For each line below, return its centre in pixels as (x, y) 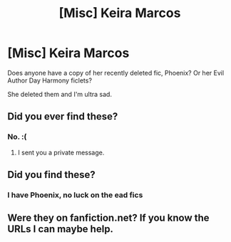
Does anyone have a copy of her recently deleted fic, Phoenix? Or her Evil (116, 73)
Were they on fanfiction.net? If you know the (108, 218)
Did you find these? (52, 175)
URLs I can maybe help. (61, 229)
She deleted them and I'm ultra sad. (60, 94)
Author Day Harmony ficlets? (50, 80)
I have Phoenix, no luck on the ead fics (75, 195)
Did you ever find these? (63, 116)
